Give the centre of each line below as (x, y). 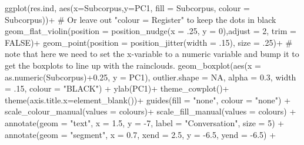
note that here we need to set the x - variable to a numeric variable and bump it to (152, 54)
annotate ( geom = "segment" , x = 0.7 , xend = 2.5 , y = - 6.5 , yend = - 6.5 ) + (141, 134)
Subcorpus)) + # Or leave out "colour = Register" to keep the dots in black (141, 19)
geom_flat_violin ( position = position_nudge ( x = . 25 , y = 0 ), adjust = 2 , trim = (151, 31)
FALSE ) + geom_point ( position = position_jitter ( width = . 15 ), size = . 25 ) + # (149, 42)
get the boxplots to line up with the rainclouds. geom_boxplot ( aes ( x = (133, 65)
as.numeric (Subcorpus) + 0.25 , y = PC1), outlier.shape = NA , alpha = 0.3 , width (151, 77)
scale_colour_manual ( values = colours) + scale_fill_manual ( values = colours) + (151, 111)
